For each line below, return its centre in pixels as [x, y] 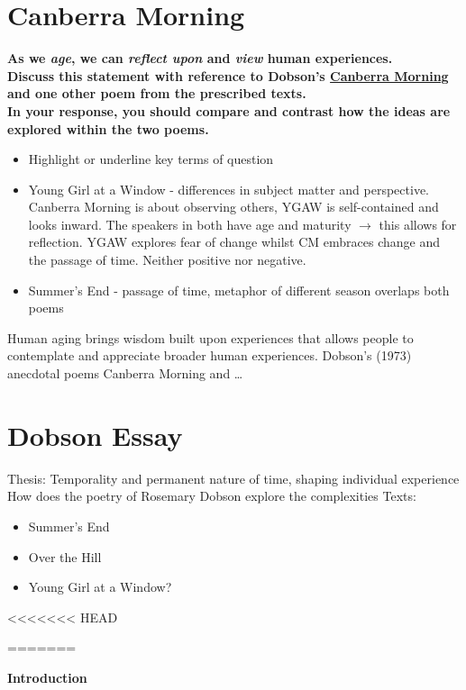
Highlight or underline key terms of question [151, 159]
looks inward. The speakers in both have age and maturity [190, 224]
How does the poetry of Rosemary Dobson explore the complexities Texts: [212, 496]
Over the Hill [65, 556]
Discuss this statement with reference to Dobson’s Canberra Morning [228, 75]
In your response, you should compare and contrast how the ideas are [229, 110]
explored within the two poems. [108, 128]
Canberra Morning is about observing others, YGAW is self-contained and [233, 207]
